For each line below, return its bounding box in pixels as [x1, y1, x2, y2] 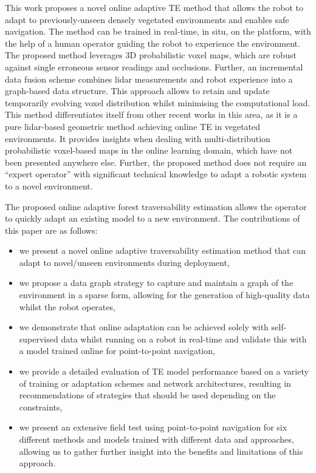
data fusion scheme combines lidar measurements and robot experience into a [5, 72, 293, 85]
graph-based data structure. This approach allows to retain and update [5, 84, 270, 97]
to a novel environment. [5, 179, 93, 192]
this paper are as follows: [5, 223, 98, 236]
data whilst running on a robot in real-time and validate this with [61, 332, 307, 345]
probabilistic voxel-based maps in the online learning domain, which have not [5, 144, 293, 157]
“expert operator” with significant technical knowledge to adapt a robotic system [5, 168, 307, 180]
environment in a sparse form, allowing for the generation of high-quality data [19, 288, 310, 301]
